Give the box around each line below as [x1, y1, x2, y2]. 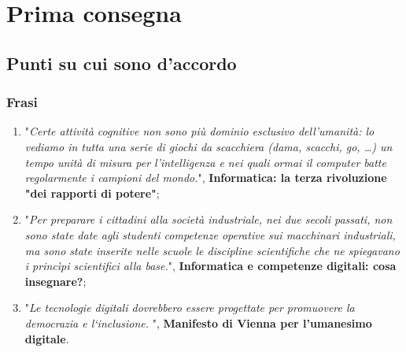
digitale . [24, 330, 69, 346]
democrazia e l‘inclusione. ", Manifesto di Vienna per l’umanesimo [24, 314, 372, 331]
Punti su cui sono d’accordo [6, 50, 237, 75]
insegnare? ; [24, 272, 87, 289]
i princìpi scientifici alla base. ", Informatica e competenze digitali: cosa [24, 258, 397, 274]
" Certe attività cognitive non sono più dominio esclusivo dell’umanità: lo [24, 123, 375, 139]
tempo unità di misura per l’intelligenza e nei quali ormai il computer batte [24, 154, 386, 170]
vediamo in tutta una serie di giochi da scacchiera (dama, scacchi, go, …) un [24, 138, 393, 154]
